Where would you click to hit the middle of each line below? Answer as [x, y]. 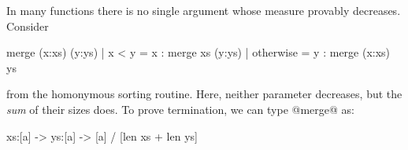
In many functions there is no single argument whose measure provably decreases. [204, 10]
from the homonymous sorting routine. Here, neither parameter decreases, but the [204, 94]
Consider [28, 26]
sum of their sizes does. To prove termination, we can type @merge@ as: [180, 109]
